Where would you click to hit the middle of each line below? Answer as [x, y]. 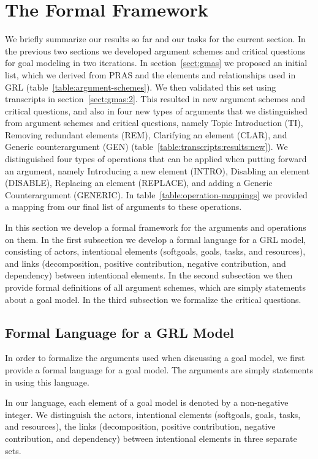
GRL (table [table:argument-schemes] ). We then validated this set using [141, 87]
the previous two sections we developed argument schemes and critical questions [155, 50]
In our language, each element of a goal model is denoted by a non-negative [147, 402]
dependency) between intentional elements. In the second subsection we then [149, 275]
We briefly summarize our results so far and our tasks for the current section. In [155, 39]
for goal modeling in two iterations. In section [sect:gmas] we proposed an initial [156, 63]
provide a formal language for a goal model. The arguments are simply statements [159, 369]
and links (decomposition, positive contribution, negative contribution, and [146, 263]
